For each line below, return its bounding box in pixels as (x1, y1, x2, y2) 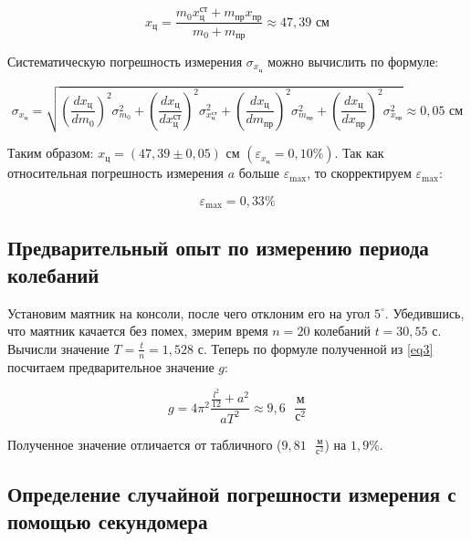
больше (238, 163, 280, 182)
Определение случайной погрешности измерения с (7, 480, 456, 508)
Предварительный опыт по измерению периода (7, 234, 429, 262)
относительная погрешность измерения (7, 163, 224, 182)
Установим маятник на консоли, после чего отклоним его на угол (7, 303, 371, 322)
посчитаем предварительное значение (7, 357, 215, 376)
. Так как (334, 143, 384, 162)
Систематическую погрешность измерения (7, 52, 243, 71)
